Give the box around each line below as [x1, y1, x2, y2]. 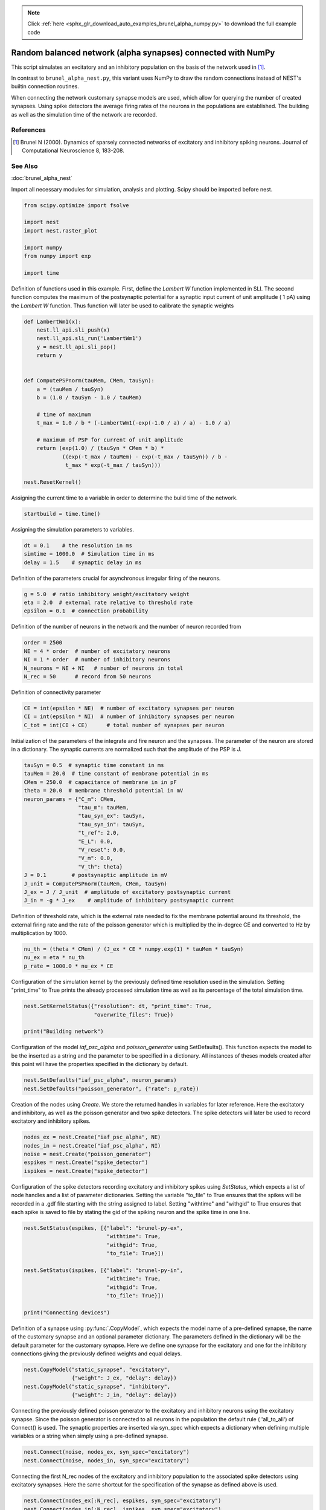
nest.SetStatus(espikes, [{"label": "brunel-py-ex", [24, 1225, 184, 1232]
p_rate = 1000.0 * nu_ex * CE [24, 962, 113, 969]
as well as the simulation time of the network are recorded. [11, 111, 158, 118]
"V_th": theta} [77, 863, 123, 870]
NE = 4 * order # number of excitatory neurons [24, 647, 171, 655]
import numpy [24, 244, 63, 251]
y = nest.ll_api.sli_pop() [36, 343, 117, 350]
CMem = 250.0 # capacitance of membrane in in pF [24, 779, 177, 785]
